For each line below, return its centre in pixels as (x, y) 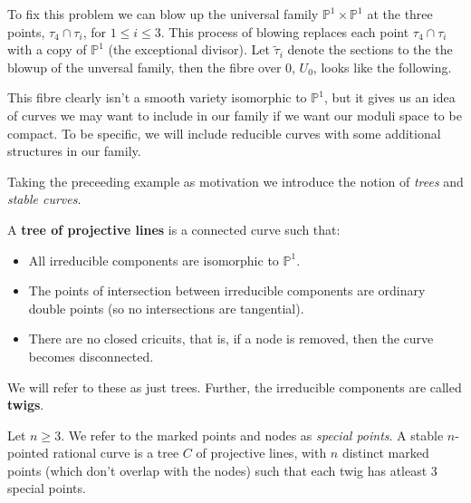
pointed (28, 453)
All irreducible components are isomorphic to (154, 260)
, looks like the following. (382, 67)
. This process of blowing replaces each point (285, 31)
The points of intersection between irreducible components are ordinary (227, 290)
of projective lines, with (261, 453)
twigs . (26, 405)
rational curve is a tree (116, 453)
